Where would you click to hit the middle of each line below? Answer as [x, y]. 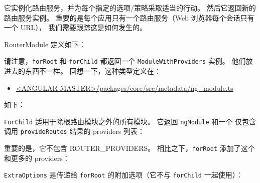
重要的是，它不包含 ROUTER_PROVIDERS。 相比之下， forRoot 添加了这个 [129, 148]
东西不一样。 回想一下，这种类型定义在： [93, 71]
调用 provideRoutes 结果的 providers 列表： [74, 131]
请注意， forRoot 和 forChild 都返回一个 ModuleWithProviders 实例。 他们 [125, 61]
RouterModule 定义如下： [45, 44]
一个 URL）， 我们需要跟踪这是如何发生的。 [75, 27]
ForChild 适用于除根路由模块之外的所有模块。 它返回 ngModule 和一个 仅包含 [130, 121]
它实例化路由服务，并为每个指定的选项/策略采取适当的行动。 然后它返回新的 [130, 8]
